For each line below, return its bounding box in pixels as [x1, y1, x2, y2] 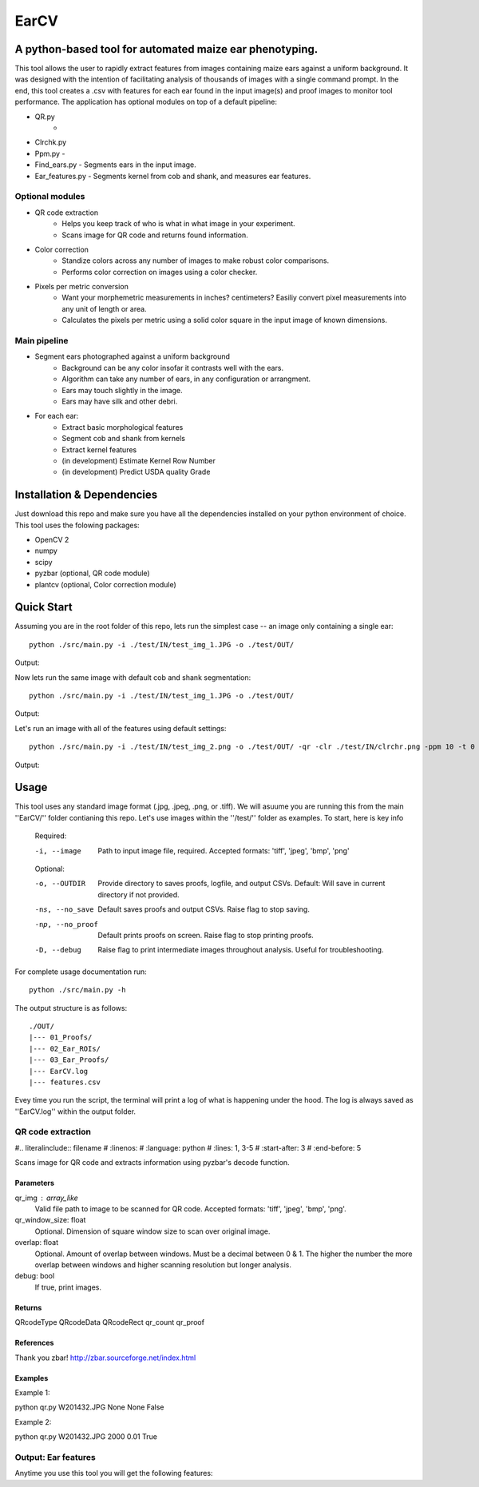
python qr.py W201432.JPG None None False [14, 1402, 164, 1412]
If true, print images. [34, 1282, 101, 1292]
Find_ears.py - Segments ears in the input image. [34, 160, 197, 169]
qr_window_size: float [14, 1215, 86, 1225]
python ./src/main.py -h [29, 985, 126, 995]
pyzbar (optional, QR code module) [34, 568, 151, 578]
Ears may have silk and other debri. [61, 396, 178, 406]
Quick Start [14, 600, 73, 614]
